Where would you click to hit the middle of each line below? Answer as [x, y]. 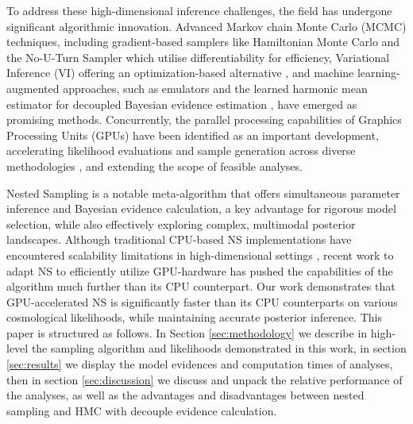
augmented [33, 88]
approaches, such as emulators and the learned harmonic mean [215, 88]
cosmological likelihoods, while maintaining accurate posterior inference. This [194, 317]
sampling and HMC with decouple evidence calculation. [142, 410]
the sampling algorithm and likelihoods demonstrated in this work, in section [219, 348]
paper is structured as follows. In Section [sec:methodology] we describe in [187, 332]
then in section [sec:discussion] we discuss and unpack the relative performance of [205, 379]
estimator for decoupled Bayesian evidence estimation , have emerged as [182, 104]
